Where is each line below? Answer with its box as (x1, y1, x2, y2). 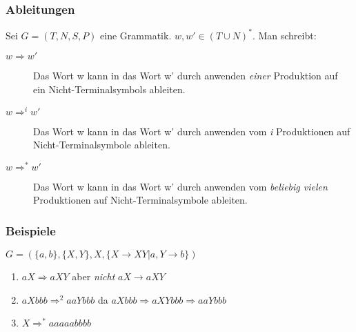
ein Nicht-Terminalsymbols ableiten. (33, 81, 186, 96)
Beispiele (6, 222, 56, 239)
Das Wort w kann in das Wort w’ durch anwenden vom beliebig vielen (33, 179, 328, 193)
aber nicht (72, 269, 115, 284)
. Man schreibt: (252, 28, 317, 42)
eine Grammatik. (100, 28, 172, 42)
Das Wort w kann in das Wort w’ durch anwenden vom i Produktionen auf (33, 124, 350, 138)
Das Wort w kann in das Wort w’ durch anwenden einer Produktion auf (33, 68, 338, 83)
